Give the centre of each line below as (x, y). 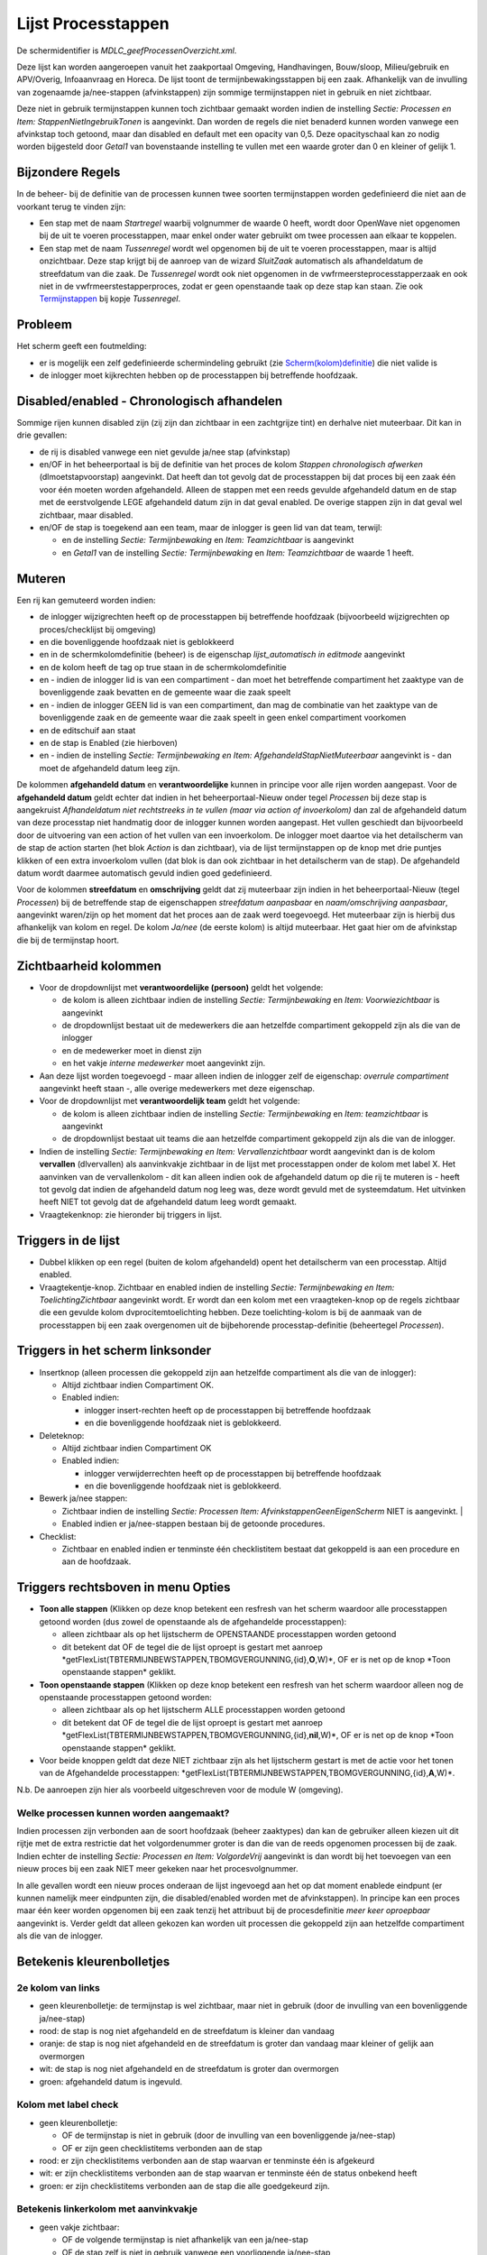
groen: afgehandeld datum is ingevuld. (111, 2081)
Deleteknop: (62, 1435)
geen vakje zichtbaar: (79, 2227)
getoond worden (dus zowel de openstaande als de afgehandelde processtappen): (193, 1621)
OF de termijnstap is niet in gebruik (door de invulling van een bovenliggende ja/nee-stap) (229, 2135)
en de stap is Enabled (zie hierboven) (108, 743)
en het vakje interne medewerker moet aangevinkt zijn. (164, 1063)
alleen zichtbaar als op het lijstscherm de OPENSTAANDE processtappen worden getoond (229, 1634)
